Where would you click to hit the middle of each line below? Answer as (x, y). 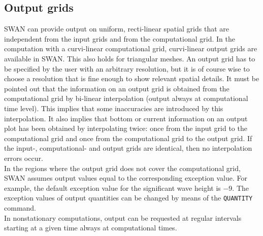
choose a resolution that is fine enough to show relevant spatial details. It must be (132, 78)
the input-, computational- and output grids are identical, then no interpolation (128, 148)
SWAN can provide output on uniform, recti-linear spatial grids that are (117, 29)
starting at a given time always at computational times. (91, 228)
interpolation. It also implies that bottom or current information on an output (126, 118)
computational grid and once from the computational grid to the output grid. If (128, 138)
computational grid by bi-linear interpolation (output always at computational (126, 98)
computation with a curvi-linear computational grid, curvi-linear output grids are (131, 48)
